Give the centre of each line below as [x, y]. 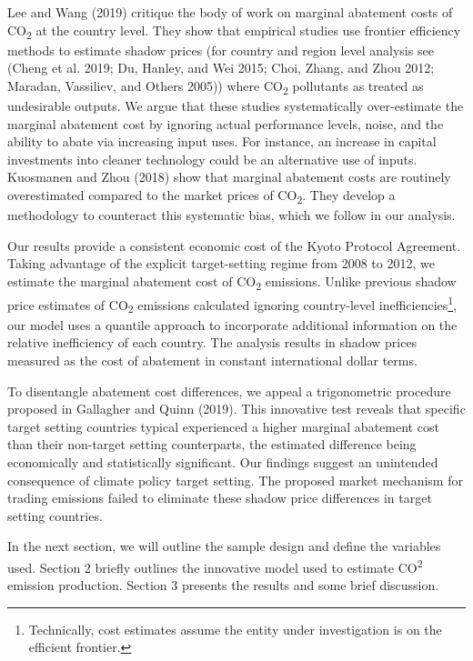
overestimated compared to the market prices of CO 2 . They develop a [201, 196]
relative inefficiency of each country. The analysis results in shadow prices [212, 342]
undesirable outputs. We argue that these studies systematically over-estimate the [236, 106]
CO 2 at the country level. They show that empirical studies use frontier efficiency [234, 31]
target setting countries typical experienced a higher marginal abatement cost [223, 426]
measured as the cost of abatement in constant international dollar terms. [212, 360]
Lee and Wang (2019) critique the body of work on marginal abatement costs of [230, 12]
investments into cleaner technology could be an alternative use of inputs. [212, 159]
